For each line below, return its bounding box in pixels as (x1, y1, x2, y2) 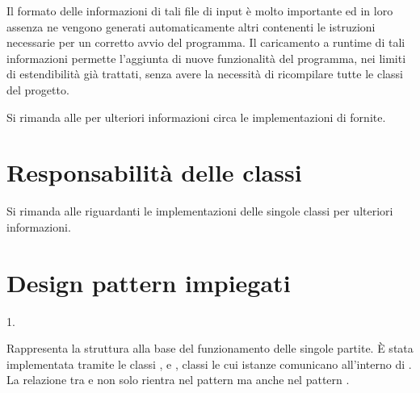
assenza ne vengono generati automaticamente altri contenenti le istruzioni (6, 18, 376, 35)
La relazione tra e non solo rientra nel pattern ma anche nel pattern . (6, 371, 350, 388)
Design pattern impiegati (6, 265, 291, 299)
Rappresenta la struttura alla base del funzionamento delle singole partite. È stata (6, 340, 414, 357)
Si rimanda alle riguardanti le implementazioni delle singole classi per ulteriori (6, 203, 393, 219)
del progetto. (6, 81, 69, 98)
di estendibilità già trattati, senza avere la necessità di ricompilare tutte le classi (6, 65, 403, 82)
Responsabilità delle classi (6, 156, 302, 189)
